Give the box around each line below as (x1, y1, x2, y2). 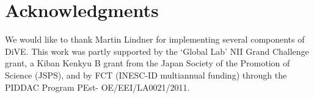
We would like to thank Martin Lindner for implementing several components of (5, 33, 305, 46)
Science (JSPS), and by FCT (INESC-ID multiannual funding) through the (5, 68, 287, 81)
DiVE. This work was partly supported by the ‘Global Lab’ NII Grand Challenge (5, 44, 309, 57)
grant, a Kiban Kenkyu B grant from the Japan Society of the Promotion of (5, 57, 290, 69)
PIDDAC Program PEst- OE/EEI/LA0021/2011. (5, 80, 190, 93)
